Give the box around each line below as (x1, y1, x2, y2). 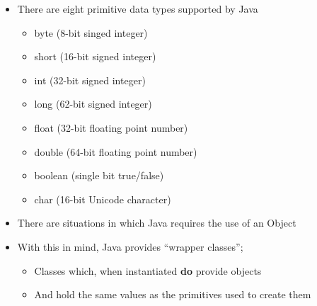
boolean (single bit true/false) (34, 168, 164, 183)
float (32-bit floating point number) (34, 120, 188, 135)
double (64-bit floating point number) (34, 144, 197, 159)
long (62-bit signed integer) (34, 96, 152, 111)
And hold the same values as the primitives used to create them (34, 287, 311, 302)
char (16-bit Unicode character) (34, 191, 171, 206)
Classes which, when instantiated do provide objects (34, 263, 262, 278)
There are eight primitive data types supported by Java (17, 1, 258, 16)
